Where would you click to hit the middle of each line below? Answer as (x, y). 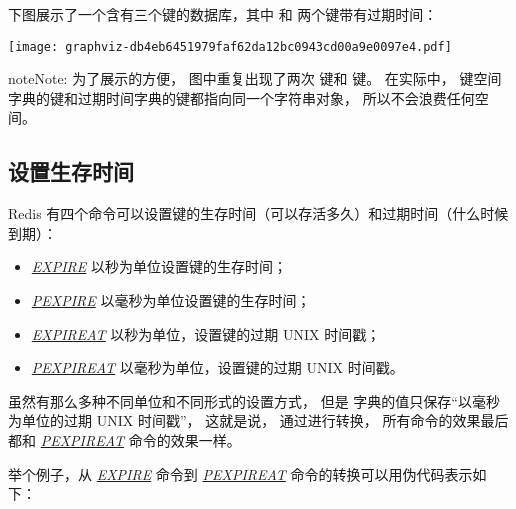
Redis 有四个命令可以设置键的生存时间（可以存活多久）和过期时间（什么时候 (258, 213)
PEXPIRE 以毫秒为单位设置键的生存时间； (171, 300)
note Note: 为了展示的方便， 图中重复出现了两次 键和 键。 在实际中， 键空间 (255, 78)
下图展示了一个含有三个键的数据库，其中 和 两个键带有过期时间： (223, 14)
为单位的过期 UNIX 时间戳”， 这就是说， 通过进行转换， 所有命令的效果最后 (258, 420)
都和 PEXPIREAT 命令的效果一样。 (124, 439)
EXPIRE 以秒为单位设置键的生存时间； (159, 266)
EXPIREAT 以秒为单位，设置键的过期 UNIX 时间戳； (206, 333)
